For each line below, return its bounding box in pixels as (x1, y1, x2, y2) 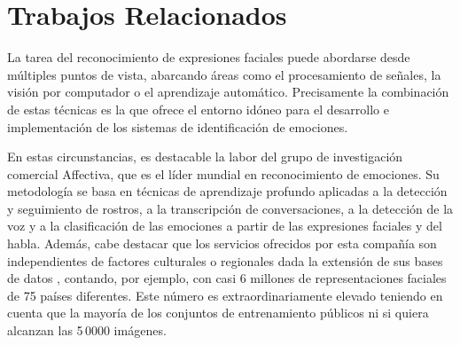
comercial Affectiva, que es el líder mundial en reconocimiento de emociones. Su (7, 164, 440, 183)
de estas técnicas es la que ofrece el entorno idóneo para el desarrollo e (7, 99, 390, 118)
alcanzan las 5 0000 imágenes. (7, 321, 167, 340)
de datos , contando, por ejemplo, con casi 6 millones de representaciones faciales (7, 269, 447, 287)
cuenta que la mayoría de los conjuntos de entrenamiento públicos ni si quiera (7, 303, 429, 322)
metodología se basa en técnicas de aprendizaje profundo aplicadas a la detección (7, 182, 448, 200)
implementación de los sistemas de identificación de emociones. (7, 117, 348, 136)
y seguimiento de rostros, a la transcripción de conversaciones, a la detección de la (7, 199, 454, 217)
